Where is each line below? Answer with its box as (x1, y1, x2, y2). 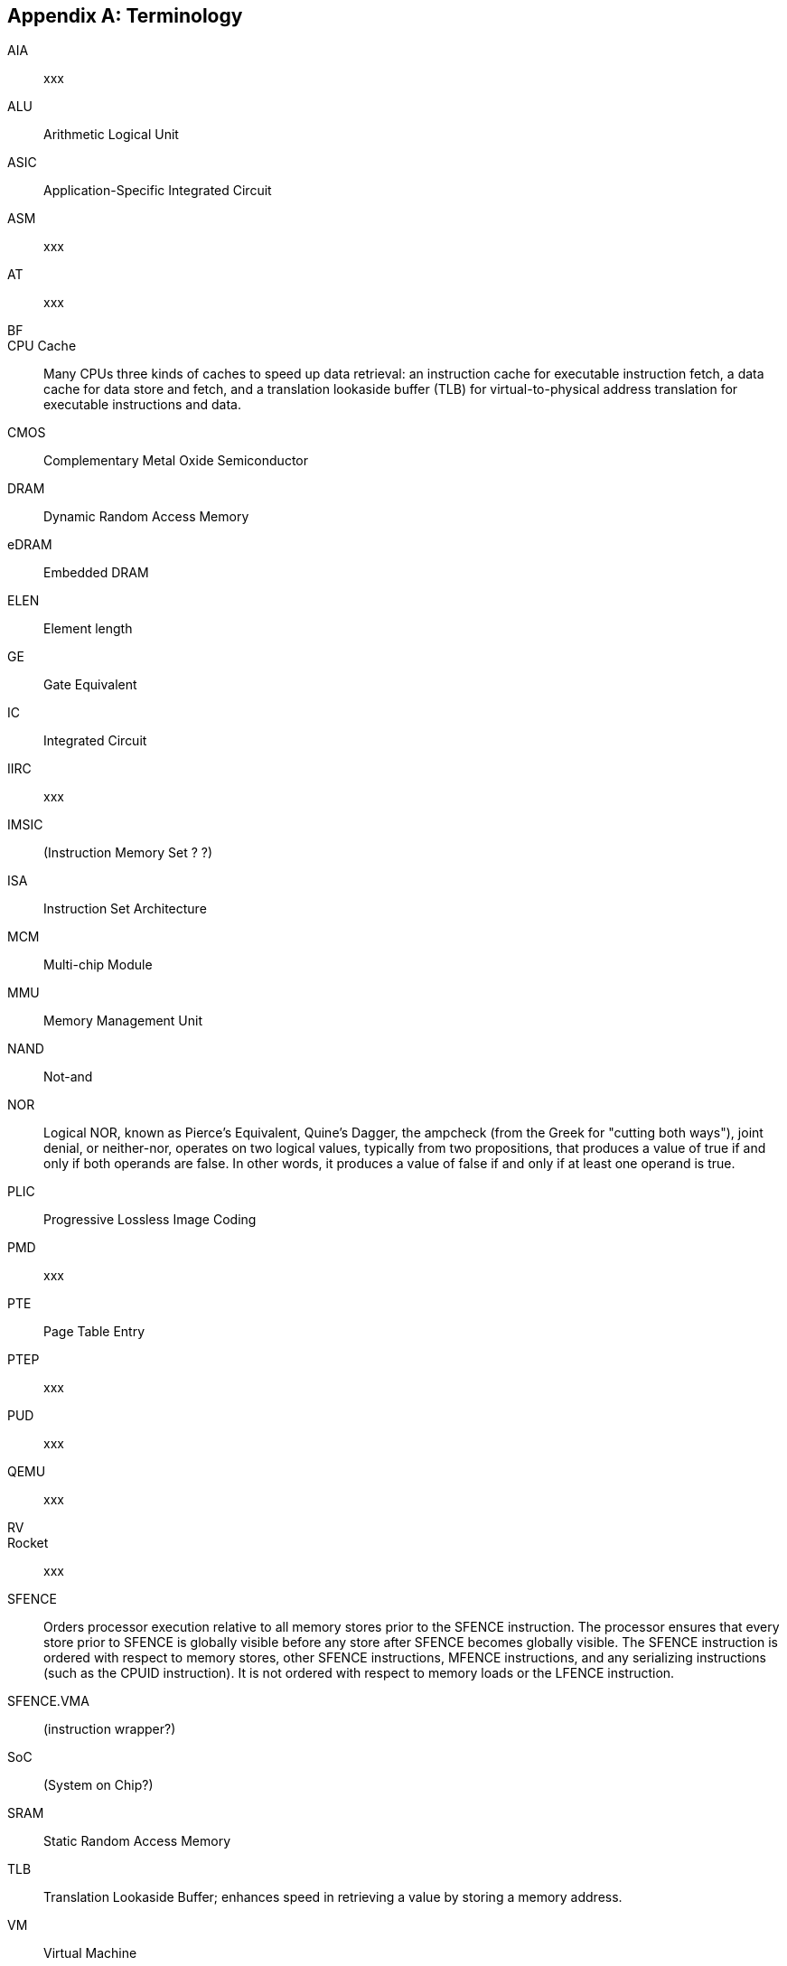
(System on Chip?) (43, 1777, 154, 1793)
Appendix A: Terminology (7, 5, 243, 27)
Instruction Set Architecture (43, 901, 207, 917)
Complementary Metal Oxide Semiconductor (43, 453, 308, 469)
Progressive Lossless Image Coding (43, 1212, 257, 1228)
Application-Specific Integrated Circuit (43, 183, 272, 199)
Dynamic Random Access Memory (43, 509, 249, 525)
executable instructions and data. (43, 397, 241, 413)
